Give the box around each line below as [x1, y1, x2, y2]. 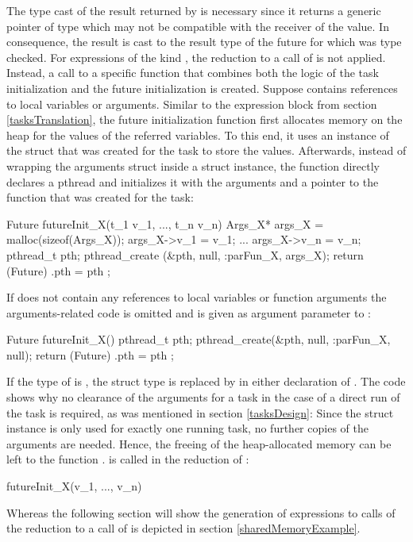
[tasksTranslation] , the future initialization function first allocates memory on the [6, 111, 403, 128]
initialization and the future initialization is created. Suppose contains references [6, 79, 398, 96]
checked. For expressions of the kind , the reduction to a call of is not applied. [6, 48, 386, 65]
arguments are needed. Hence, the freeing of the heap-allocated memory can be [6, 435, 392, 452]
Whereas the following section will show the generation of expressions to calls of [6, 504, 396, 521]
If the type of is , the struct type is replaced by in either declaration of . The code [6, 373, 406, 390]
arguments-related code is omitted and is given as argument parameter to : [6, 304, 371, 321]
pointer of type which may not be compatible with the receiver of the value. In [6, 17, 389, 34]
